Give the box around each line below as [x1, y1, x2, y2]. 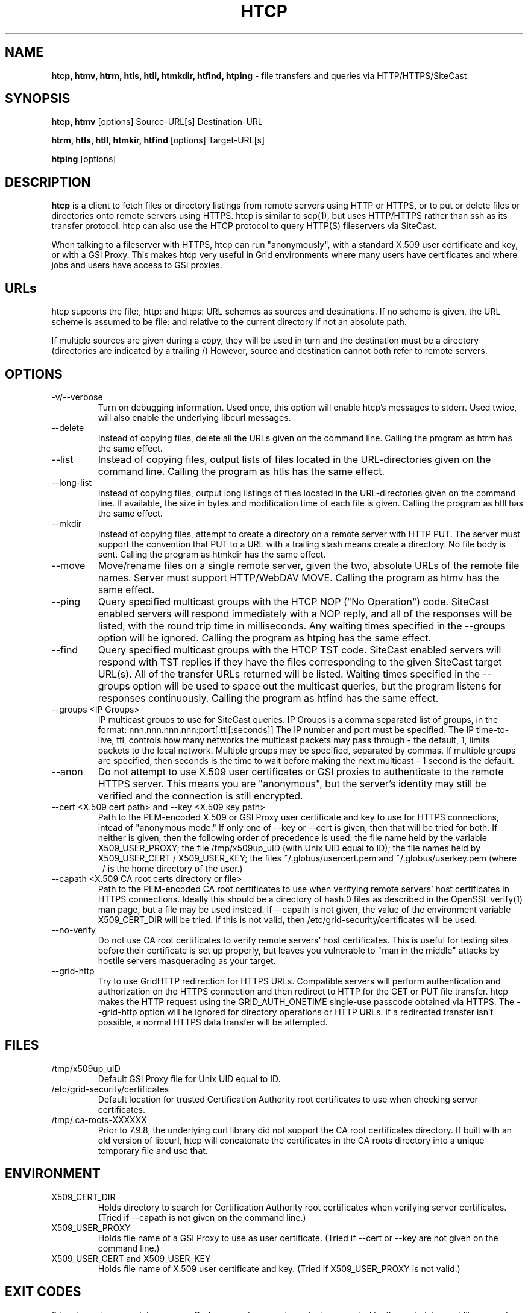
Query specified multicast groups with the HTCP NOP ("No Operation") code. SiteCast [98, 595, 489, 608]
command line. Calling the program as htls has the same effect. [98, 465, 385, 477]
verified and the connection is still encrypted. [98, 789, 303, 802]
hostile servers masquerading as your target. [98, 955, 276, 966]
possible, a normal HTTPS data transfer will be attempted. [98, 1016, 328, 1027]
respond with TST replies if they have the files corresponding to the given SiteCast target [98, 655, 502, 668]
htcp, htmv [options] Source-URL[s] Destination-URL [51, 116, 263, 127]
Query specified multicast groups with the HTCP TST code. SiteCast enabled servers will [98, 643, 501, 656]
